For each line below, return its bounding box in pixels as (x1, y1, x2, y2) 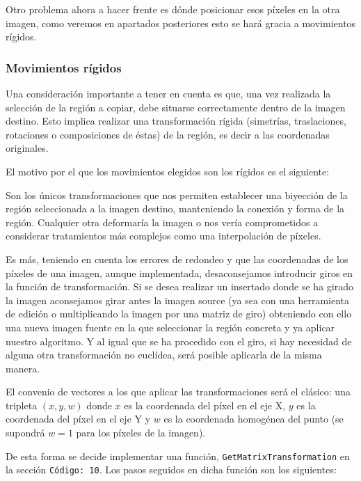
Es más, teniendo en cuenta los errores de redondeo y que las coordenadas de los (6, 251, 348, 266)
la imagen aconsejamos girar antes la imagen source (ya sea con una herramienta (6, 292, 350, 307)
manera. (6, 361, 40, 375)
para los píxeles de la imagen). (76, 425, 206, 440)
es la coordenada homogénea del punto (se (163, 411, 344, 426)
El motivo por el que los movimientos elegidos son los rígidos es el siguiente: (6, 164, 330, 178)
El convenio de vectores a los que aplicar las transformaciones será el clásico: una (6, 384, 351, 399)
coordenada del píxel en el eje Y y (6, 411, 151, 426)
